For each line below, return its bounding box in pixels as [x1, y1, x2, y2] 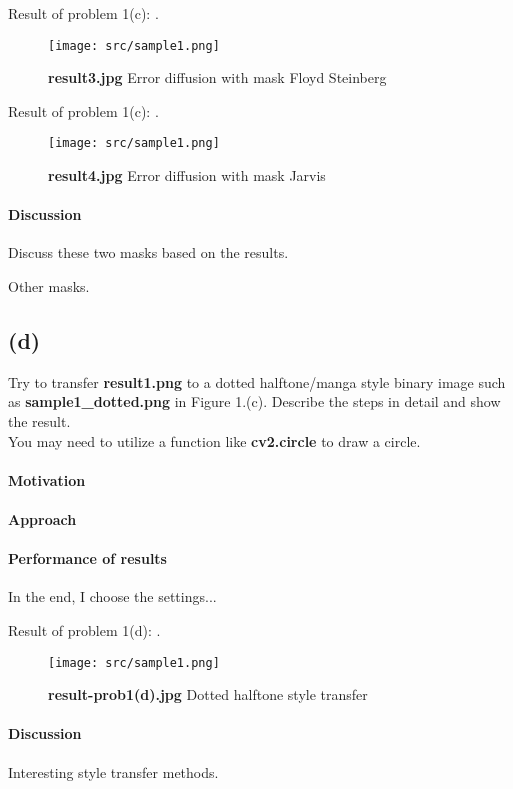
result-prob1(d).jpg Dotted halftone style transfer [48, 684, 368, 705]
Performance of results [8, 548, 167, 569]
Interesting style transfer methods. [8, 761, 219, 782]
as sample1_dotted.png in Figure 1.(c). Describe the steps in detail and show [8, 391, 501, 412]
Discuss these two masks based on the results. [8, 242, 289, 263]
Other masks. [8, 276, 90, 297]
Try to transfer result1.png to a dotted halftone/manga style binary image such [8, 371, 506, 392]
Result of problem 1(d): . [8, 620, 161, 641]
